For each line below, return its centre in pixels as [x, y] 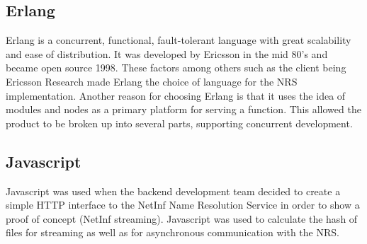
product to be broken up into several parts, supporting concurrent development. [179, 123]
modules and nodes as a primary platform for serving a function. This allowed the [183, 109]
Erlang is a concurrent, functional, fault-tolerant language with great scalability [179, 40]
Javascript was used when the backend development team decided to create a [173, 191]
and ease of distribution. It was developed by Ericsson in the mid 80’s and [167, 53]
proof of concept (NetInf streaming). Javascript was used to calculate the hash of [182, 218]
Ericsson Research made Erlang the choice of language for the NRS [152, 81]
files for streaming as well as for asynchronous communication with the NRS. [173, 232]
